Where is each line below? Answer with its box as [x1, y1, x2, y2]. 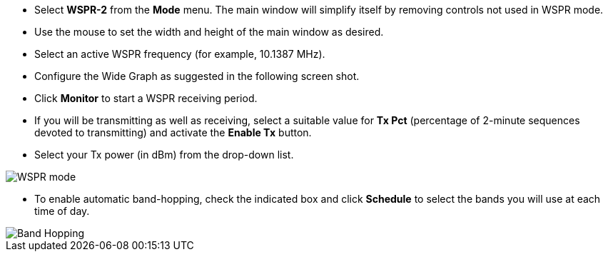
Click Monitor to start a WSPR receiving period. [34, 92, 258, 104]
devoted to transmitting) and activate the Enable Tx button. [34, 126, 312, 138]
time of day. [34, 205, 90, 217]
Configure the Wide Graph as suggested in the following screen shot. [34, 70, 360, 82]
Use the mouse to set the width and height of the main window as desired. [34, 26, 384, 38]
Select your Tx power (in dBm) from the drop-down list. [34, 148, 294, 161]
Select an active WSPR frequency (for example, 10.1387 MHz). [34, 48, 325, 60]
